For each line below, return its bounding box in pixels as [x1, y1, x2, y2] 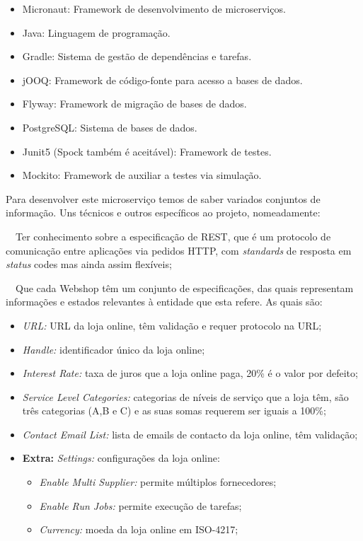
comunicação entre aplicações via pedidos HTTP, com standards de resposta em [6, 243, 352, 257]
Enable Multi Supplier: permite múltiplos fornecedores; [39, 475, 277, 489]
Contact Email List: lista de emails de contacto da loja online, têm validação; [22, 426, 358, 441]
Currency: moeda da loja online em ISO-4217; [39, 522, 238, 537]
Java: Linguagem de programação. [22, 25, 171, 40]
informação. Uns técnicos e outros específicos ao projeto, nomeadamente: [6, 205, 321, 220]
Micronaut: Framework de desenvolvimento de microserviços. [22, 1, 286, 16]
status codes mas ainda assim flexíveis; [6, 257, 172, 272]
